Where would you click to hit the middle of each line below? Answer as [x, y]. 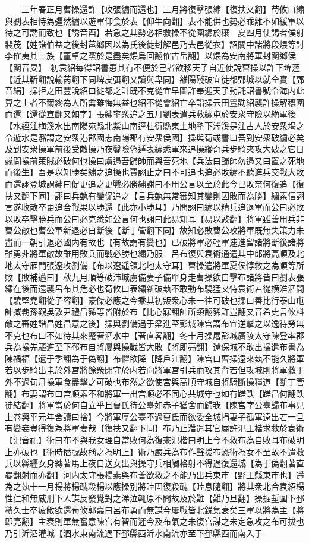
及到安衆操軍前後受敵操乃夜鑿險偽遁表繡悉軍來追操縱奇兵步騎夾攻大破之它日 [154, 149]
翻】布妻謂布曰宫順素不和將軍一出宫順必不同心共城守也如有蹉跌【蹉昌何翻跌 [154, 393]
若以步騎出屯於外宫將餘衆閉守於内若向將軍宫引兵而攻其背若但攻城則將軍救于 [154, 370]
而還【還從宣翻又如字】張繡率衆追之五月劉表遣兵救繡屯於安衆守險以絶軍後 [150, 114]
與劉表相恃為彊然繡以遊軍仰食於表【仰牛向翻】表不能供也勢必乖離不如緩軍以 [154, 20]
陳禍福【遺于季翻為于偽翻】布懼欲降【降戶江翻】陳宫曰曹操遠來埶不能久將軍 [154, 358]
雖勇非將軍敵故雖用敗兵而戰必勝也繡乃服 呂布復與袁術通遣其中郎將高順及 [150, 253]
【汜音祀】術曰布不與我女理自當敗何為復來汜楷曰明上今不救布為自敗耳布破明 [154, 439]
